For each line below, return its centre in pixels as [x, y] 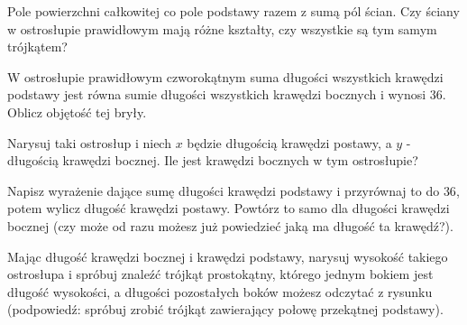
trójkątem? [37, 46]
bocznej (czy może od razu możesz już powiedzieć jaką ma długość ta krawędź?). [230, 225]
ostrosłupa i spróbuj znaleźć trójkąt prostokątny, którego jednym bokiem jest [220, 274]
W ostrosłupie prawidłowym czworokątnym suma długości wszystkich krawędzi [225, 76]
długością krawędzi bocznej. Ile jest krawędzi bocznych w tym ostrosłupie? [213, 160]
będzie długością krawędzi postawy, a [289, 142]
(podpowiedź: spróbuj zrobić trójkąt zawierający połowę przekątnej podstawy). [225, 309]
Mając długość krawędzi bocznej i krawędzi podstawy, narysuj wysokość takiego [228, 256]
